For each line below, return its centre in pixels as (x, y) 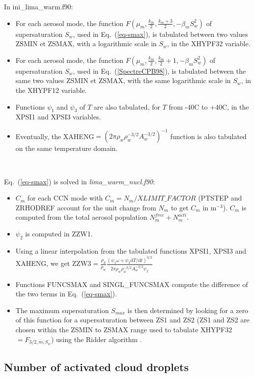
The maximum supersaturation (62, 310)
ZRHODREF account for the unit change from (86, 207)
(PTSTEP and (220, 198)
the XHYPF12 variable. (51, 90)
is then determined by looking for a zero (188, 310)
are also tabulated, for (127, 106)
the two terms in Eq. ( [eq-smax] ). (66, 294)
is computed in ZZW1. (59, 234)
